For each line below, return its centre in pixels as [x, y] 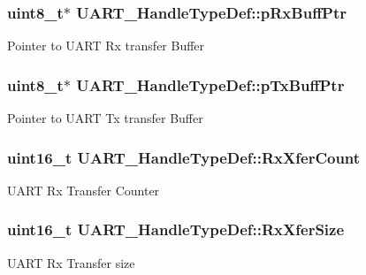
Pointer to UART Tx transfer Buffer [105, 118]
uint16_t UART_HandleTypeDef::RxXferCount [184, 157]
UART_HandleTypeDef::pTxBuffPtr [210, 84]
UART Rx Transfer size [71, 262]
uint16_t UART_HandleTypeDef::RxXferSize [176, 229]
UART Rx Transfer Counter [84, 190]
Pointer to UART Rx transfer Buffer [106, 46]
